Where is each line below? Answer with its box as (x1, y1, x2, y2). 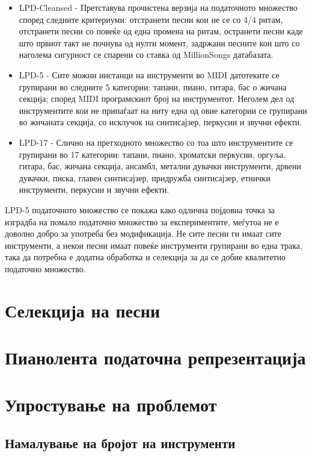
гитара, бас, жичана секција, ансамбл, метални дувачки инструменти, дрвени (19, 160, 301, 172)
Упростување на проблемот (5, 392, 217, 417)
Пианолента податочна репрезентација (5, 345, 306, 370)
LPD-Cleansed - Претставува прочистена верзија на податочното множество (19, 1, 298, 13)
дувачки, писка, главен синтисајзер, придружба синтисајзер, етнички (19, 171, 271, 184)
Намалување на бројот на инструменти (5, 433, 236, 452)
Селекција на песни (5, 298, 161, 322)
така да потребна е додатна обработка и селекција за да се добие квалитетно (5, 251, 286, 263)
